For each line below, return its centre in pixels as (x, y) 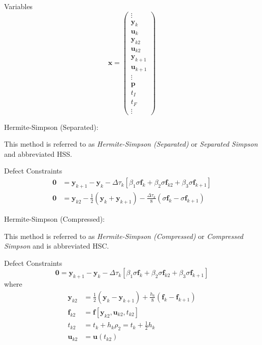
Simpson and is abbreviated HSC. (57, 246)
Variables (19, 6)
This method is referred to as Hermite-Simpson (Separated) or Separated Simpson (131, 144)
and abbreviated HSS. (38, 153)
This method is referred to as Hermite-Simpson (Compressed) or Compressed (124, 236)
